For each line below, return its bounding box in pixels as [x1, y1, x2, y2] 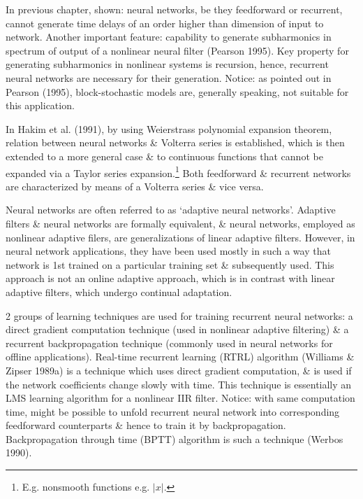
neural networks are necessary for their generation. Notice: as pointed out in [6, 70, 332, 85]
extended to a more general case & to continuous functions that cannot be [6, 148, 323, 163]
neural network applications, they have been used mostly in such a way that [6, 244, 331, 258]
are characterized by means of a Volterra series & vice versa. [6, 178, 264, 193]
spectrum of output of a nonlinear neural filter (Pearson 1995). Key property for [6, 43, 349, 57]
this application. [6, 98, 75, 113]
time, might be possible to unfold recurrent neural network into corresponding [6, 404, 340, 419]
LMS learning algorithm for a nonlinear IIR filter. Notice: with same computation [6, 391, 355, 405]
